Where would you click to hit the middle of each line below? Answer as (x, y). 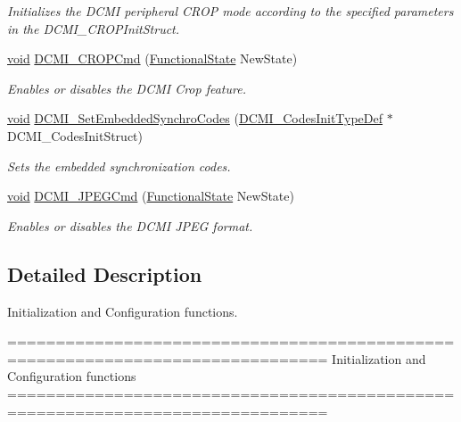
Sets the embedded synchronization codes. (119, 165)
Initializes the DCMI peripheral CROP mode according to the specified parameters (230, 11)
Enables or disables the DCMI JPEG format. (130, 225)
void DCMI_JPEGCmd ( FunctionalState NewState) (151, 196)
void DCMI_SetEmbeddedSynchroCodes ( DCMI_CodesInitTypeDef (195, 118)
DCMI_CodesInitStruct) (75, 135)
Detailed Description (105, 273)
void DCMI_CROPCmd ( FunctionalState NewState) (152, 58)
